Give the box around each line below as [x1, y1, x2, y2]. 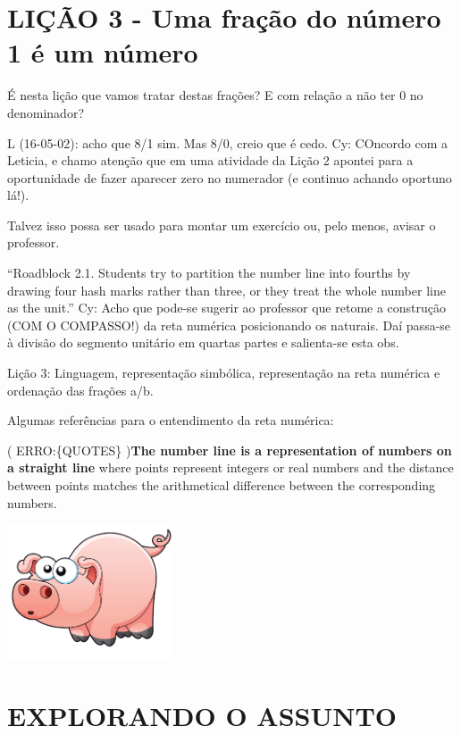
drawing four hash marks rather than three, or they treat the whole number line [7, 280, 446, 299]
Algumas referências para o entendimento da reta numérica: [7, 411, 334, 430]
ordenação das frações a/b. [7, 380, 154, 399]
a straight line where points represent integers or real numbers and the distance [7, 458, 454, 477]
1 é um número [7, 34, 198, 71]
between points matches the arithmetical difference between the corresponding [7, 476, 436, 494]
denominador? [7, 103, 85, 121]
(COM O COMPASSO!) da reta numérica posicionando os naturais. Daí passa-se [7, 315, 451, 334]
